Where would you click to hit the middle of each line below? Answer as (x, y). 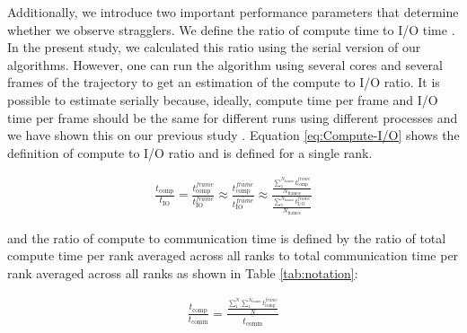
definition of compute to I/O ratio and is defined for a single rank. (190, 152)
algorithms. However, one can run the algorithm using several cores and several (225, 64)
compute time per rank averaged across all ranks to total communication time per (233, 255)
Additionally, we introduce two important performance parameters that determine (233, 12)
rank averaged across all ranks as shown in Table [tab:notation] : (183, 273)
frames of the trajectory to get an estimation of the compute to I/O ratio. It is (224, 82)
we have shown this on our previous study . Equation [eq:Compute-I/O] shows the (233, 135)
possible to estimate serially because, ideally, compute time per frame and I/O (223, 99)
